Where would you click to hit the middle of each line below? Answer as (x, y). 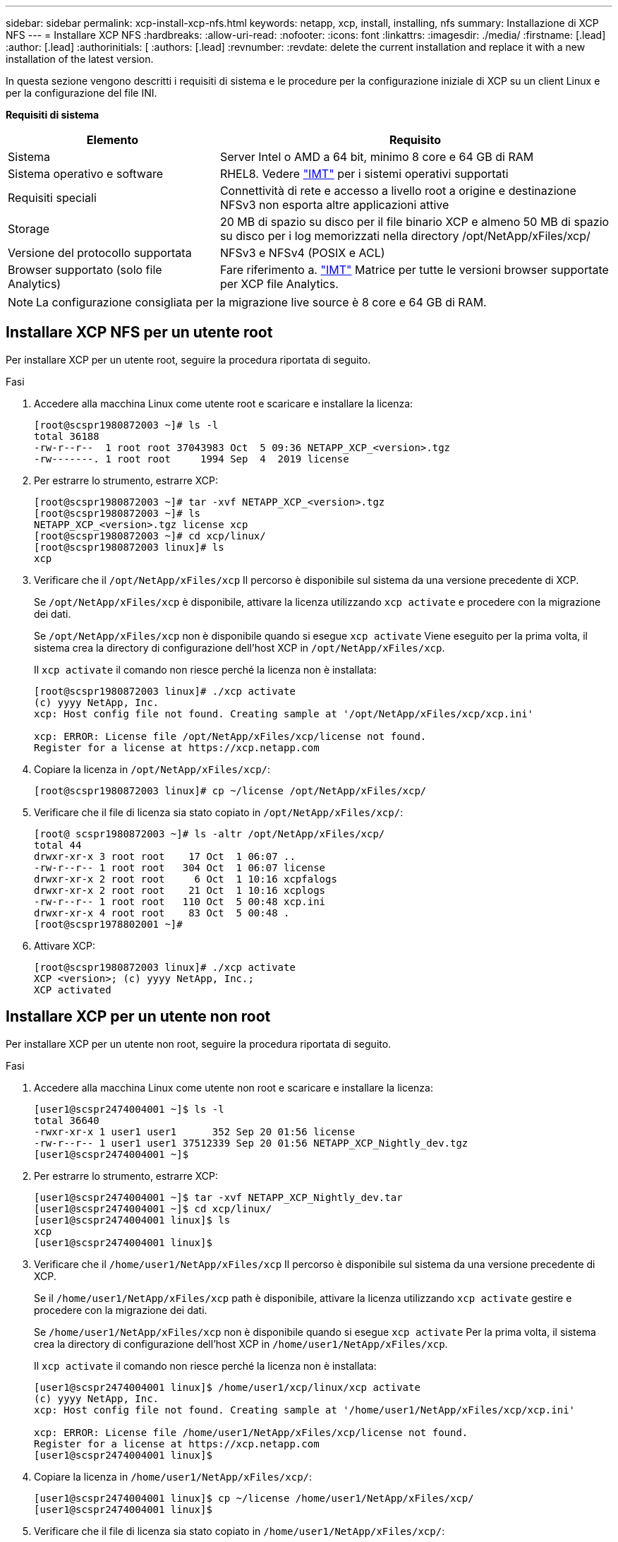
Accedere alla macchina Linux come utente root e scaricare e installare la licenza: (224, 403)
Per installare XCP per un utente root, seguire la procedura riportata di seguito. (188, 359)
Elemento (113, 140)
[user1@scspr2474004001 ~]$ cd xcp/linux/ (153, 1208)
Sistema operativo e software (85, 174)
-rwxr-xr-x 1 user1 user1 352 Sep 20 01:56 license (195, 1131)
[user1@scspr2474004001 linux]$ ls (132, 1220)
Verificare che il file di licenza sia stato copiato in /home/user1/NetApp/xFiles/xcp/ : (240, 1531)
